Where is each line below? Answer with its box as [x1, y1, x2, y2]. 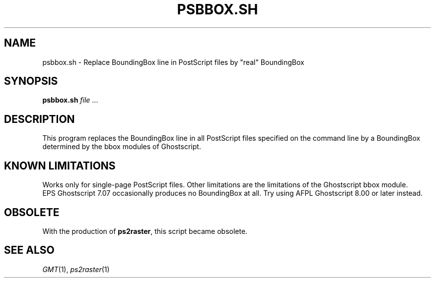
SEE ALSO [4, 244, 55, 257]
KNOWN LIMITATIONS [4, 159, 116, 172]
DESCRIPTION [4, 113, 75, 125]
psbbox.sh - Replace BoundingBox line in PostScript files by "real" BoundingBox [42, 57, 304, 66]
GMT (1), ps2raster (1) [42, 265, 110, 274]
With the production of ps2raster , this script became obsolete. [42, 226, 248, 235]
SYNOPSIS [4, 75, 58, 88]
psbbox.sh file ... [42, 96, 98, 105]
